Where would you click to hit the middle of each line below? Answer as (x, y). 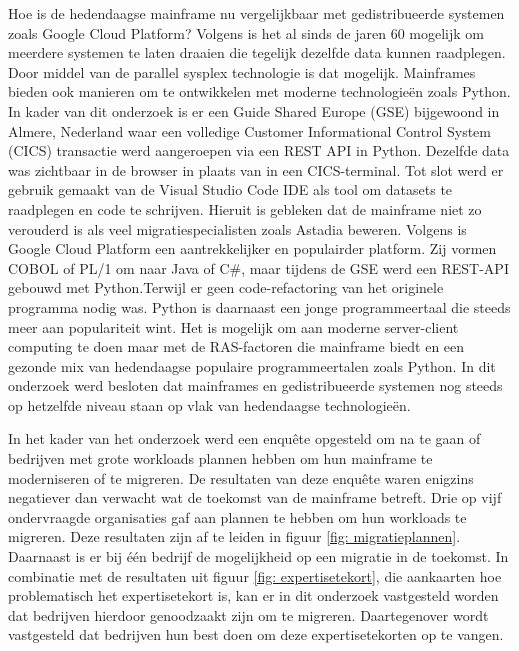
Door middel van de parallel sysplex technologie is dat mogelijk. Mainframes (242, 71)
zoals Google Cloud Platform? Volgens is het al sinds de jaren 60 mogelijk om (246, 32)
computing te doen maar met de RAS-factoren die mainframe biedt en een (236, 346)
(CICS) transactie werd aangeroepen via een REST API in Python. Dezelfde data (259, 150)
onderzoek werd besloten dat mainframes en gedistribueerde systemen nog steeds (255, 385)
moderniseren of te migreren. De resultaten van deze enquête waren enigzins (241, 477)
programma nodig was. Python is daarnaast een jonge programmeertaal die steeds (259, 306)
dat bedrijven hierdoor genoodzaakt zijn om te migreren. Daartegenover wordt (248, 614)
